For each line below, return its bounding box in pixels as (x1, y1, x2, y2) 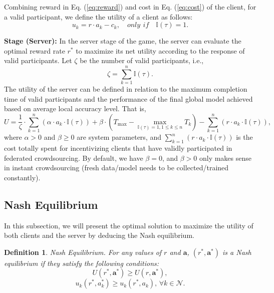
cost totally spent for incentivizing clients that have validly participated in (4, 143, 232, 153)
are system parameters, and (77, 132, 161, 142)
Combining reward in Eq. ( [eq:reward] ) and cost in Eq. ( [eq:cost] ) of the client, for (4, 2, 256, 12)
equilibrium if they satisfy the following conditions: (4, 257, 159, 268)
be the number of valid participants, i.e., (80, 55, 204, 66)
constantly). (4, 172, 41, 182)
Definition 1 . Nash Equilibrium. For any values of (4, 246, 162, 257)
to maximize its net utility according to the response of (76, 45, 245, 56)
